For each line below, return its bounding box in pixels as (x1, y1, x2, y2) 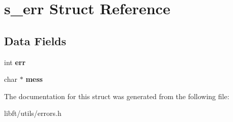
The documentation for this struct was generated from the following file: (4, 90, 229, 101)
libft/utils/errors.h (4, 108, 62, 118)
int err (4, 56, 26, 67)
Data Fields (4, 33, 67, 48)
